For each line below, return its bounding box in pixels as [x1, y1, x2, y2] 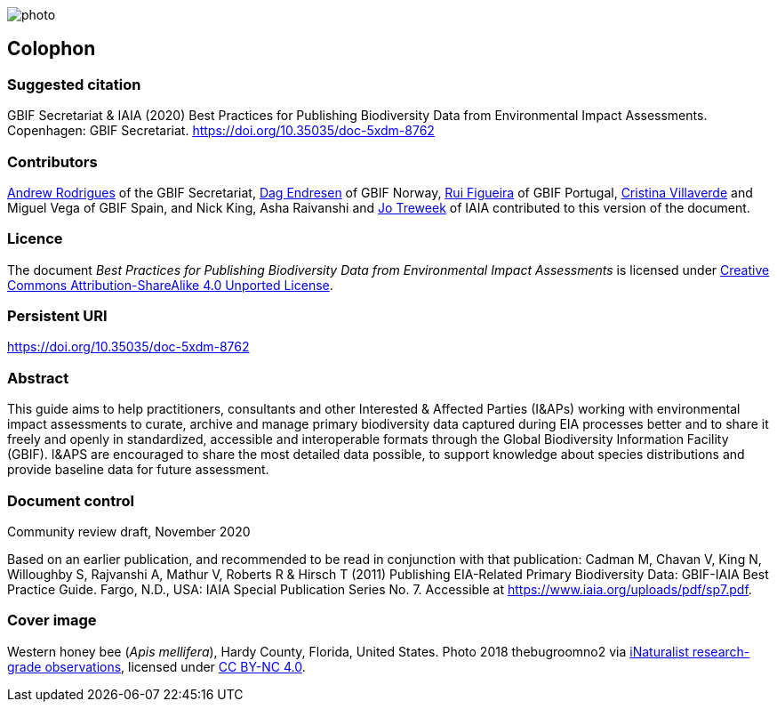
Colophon [7, 37, 96, 60]
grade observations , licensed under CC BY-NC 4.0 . [7, 658, 306, 674]
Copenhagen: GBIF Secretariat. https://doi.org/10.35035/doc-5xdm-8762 [7, 123, 435, 139]
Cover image [7, 611, 97, 630]
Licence [7, 230, 63, 248]
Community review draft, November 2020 [7, 523, 251, 539]
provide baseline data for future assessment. [7, 462, 269, 478]
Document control [7, 491, 134, 510]
